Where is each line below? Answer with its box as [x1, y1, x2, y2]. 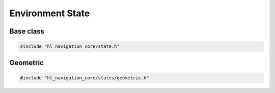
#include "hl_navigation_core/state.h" [20, 44, 120, 49]
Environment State [9, 8, 90, 19]
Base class [9, 27, 45, 36]
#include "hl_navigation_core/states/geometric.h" [20, 75, 150, 81]
